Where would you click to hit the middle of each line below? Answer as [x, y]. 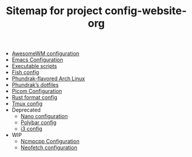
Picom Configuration [37, 91]
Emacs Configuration [37, 60]
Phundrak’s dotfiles [35, 85]
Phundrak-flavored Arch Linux [48, 78]
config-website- [146, 11]
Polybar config [38, 123]
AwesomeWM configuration [45, 54]
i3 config [31, 129]
